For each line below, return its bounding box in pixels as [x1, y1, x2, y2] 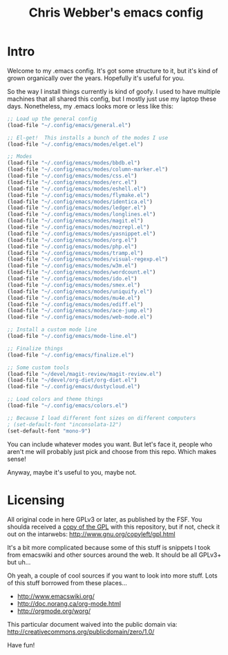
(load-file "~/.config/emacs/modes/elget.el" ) [7, 140, 144, 148]
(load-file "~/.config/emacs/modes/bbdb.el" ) [7, 160, 140, 167]
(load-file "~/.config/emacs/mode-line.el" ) [7, 333, 137, 340]
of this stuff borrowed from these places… [7, 578, 128, 587]
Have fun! [7, 640, 35, 649]
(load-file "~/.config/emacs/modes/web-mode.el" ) [7, 314, 153, 321]
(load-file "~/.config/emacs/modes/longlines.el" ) [7, 211, 156, 218]
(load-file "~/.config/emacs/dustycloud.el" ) [7, 383, 140, 390]
